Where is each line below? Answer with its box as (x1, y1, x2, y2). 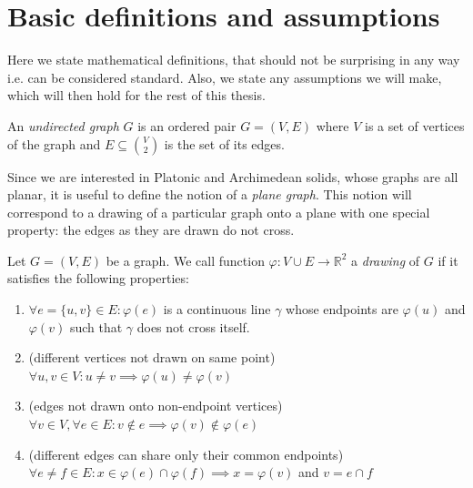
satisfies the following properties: (7, 269, 189, 288)
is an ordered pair (137, 116, 236, 135)
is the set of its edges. (164, 134, 285, 153)
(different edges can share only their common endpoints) (28, 444, 344, 463)
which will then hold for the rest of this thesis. (7, 86, 266, 105)
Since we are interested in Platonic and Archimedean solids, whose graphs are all (7, 167, 458, 186)
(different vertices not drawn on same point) (28, 348, 276, 367)
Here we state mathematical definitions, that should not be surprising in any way (7, 50, 460, 69)
